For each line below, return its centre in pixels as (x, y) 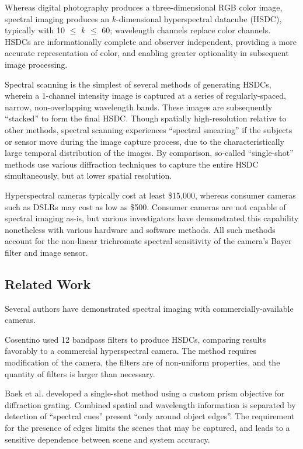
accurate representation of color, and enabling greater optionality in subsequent (147, 53)
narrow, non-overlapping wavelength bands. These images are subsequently (139, 107)
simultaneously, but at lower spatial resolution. (88, 175)
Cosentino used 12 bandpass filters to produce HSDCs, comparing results (135, 339)
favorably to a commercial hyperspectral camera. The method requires (130, 351)
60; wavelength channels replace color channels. (186, 30)
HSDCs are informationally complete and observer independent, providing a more (151, 41)
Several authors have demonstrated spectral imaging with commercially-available (149, 308)
